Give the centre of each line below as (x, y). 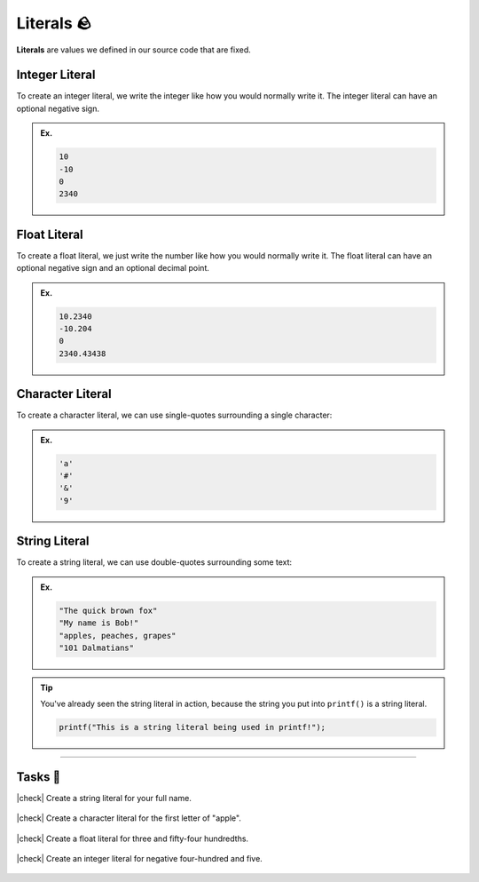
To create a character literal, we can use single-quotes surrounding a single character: (174, 415)
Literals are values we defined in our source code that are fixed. (134, 50)
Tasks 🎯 (39, 777)
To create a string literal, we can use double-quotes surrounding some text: (154, 562)
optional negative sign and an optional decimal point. (113, 268)
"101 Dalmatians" (97, 648)
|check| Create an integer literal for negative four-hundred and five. (140, 858)
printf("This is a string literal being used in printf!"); (192, 727)
